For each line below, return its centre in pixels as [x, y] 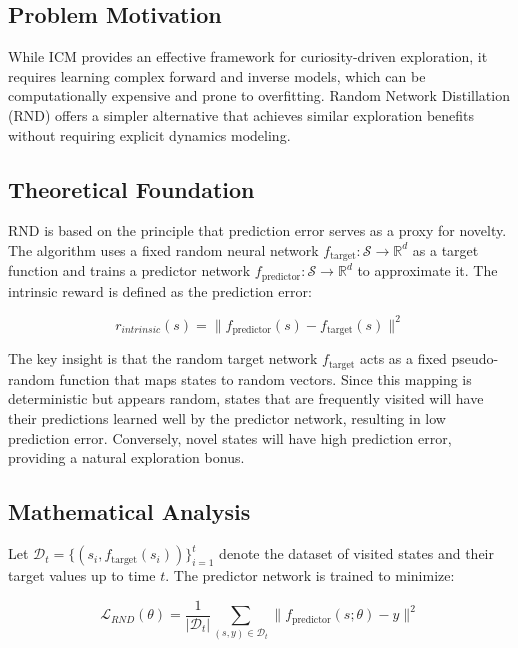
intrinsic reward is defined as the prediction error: [160, 290]
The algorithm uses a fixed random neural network [163, 249]
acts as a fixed [403, 358]
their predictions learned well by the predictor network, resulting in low [227, 418]
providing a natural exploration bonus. [126, 457]
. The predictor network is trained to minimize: [310, 575]
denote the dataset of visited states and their [356, 553]
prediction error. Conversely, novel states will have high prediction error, [230, 437]
